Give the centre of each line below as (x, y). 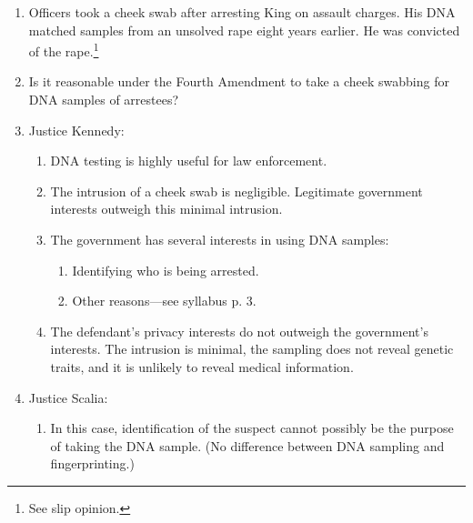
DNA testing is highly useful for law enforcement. (189, 161)
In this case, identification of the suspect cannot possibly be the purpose (252, 428)
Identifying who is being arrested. (166, 270)
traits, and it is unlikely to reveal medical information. (202, 366)
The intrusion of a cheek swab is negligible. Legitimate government (236, 191)
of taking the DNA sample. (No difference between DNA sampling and (247, 445)
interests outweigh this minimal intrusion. (166, 209)
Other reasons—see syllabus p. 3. (164, 301)
